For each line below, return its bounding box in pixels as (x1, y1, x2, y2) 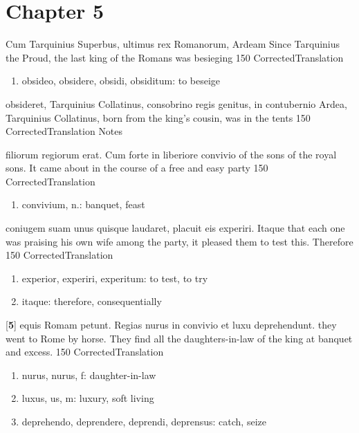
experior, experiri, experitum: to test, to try (21, 270, 208, 285)
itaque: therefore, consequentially (21, 294, 162, 308)
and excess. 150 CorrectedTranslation (6, 344, 164, 359)
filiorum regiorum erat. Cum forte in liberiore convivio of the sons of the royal (6, 147, 337, 161)
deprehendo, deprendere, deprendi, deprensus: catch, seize (21, 414, 266, 428)
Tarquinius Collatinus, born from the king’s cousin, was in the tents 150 (6, 110, 311, 125)
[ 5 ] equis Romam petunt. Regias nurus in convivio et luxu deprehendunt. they (6, 317, 337, 332)
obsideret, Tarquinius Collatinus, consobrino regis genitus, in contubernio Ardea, (6, 96, 347, 111)
